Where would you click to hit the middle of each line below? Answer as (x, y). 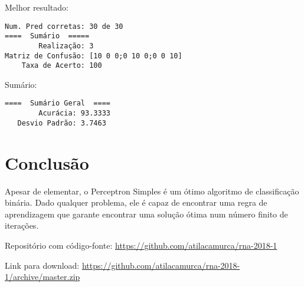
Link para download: (42, 265)
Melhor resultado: (37, 7)
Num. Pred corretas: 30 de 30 (64, 26)
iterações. (22, 225)
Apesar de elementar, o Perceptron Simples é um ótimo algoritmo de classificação (152, 191)
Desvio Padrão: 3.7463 (62, 123)
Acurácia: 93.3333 (74, 113)
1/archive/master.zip (43, 277)
